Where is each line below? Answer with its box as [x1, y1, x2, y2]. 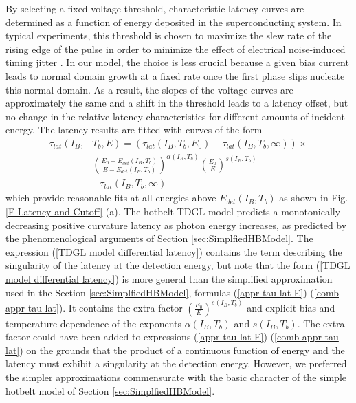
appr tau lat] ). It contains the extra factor [5, 301, 183, 315]
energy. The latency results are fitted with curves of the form [5, 122, 263, 137]
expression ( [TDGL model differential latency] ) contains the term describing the [5, 244, 342, 259]
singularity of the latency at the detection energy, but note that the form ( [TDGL [5, 258, 351, 272]
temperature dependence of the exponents [5, 316, 182, 330]
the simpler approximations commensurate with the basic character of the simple [5, 370, 346, 384]
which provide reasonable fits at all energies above [5, 190, 216, 205]
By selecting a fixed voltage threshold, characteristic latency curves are [5, 1, 304, 15]
